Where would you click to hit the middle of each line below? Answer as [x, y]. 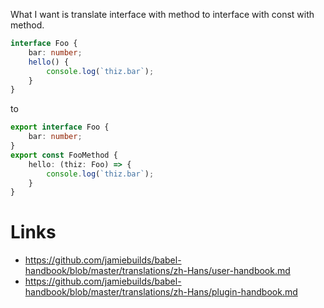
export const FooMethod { [64, 155]
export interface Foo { [60, 127]
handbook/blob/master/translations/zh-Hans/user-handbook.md [157, 271]
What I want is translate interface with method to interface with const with [162, 14]
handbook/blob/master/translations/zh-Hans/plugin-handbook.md [161, 292]
